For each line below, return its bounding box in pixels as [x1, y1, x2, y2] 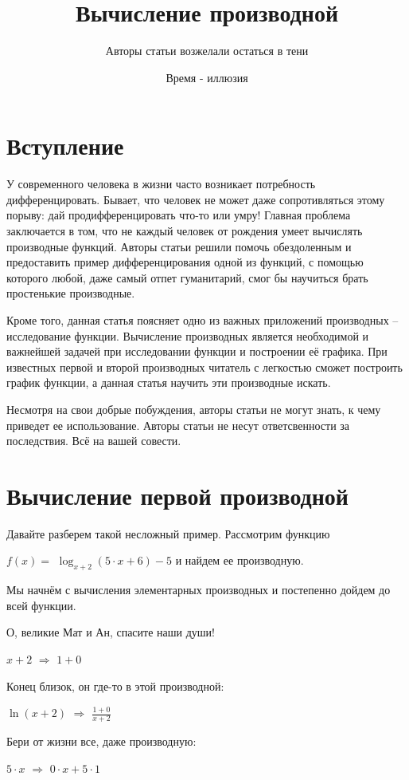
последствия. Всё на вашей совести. [6, 432, 181, 449]
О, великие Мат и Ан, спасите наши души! [6, 624, 215, 640]
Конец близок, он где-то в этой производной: [6, 677, 224, 694]
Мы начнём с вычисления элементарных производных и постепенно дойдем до [6, 581, 391, 598]
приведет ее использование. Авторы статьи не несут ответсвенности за [6, 416, 350, 433]
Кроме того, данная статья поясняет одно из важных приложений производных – [6, 312, 399, 328]
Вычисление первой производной [6, 479, 349, 511]
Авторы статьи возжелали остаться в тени [105, 42, 309, 59]
